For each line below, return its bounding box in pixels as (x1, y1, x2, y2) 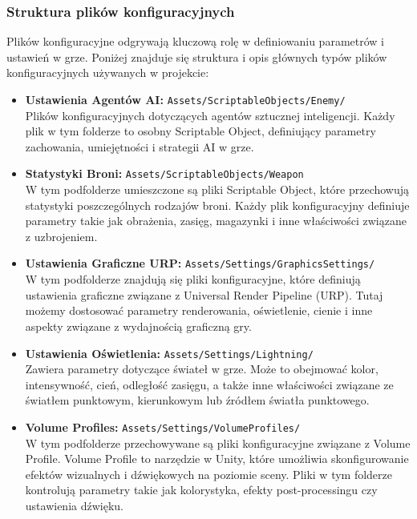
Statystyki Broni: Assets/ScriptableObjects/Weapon (25, 165, 304, 182)
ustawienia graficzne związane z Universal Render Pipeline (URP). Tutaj (25, 286, 383, 303)
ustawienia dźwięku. (25, 497, 123, 513)
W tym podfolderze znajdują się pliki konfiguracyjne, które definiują (25, 271, 361, 288)
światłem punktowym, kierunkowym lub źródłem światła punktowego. (25, 392, 370, 408)
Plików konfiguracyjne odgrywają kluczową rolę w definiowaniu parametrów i (6, 33, 384, 50)
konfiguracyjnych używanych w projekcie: (6, 64, 209, 81)
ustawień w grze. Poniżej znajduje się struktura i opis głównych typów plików (6, 48, 387, 65)
